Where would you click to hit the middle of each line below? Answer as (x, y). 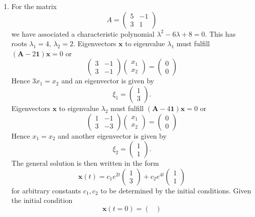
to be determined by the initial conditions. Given (176, 190)
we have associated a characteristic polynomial (83, 33)
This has (222, 33)
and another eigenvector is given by (112, 135)
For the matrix (34, 6)
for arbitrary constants (46, 190)
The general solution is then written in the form (85, 163)
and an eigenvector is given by (108, 81)
